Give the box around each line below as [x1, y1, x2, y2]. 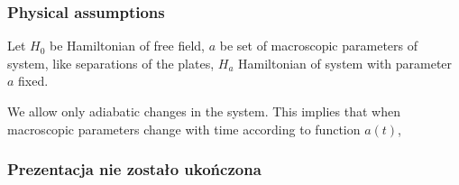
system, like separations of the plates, [7, 53, 215, 72]
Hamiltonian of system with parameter [238, 53, 453, 72]
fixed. [18, 71, 49, 90]
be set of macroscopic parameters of [219, 36, 418, 55]
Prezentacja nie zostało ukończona [7, 158, 262, 180]
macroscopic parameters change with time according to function [7, 119, 361, 138]
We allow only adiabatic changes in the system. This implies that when [7, 102, 400, 120]
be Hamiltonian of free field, [50, 36, 206, 55]
